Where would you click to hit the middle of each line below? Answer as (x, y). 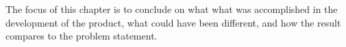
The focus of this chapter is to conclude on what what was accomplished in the (172, 9)
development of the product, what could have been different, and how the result (173, 22)
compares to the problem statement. (82, 36)
